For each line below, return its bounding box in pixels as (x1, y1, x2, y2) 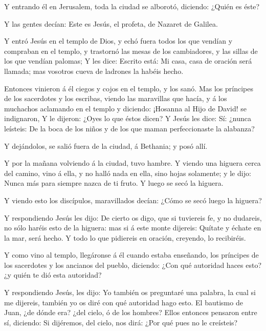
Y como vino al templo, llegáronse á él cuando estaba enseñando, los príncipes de (4, 249, 259, 260)
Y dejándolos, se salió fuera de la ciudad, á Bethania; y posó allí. (4, 140, 208, 151)
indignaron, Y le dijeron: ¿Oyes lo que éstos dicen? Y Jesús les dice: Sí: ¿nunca (4, 113, 251, 124)
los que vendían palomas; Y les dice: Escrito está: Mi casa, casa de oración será (4, 55, 252, 66)
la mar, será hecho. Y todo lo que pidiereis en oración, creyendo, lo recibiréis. (4, 232, 246, 243)
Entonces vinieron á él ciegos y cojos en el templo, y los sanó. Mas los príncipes (4, 83, 253, 93)
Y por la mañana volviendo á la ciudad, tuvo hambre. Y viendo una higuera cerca (4, 158, 261, 168)
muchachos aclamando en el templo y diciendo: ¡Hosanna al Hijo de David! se (4, 103, 247, 113)
